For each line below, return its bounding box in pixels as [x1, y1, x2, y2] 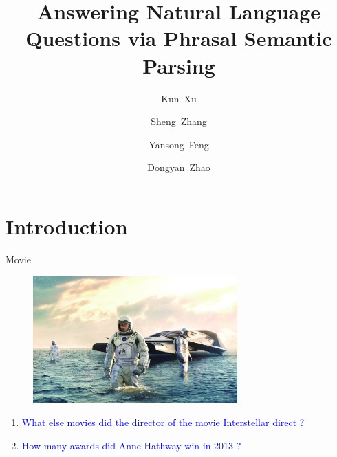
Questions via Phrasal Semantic [25, 24, 332, 52]
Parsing [142, 51, 215, 79]
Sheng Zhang [151, 114, 207, 129]
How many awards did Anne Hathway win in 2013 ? [21, 438, 241, 452]
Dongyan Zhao [147, 160, 210, 175]
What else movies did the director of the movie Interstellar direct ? [21, 415, 305, 430]
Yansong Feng [149, 137, 209, 151]
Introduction [6, 212, 128, 240]
